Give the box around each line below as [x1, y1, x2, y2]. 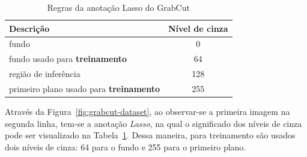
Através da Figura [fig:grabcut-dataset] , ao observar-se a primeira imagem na [5, 105, 290, 118]
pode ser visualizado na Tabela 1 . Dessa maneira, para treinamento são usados [5, 129, 296, 141]
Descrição [9, 22, 50, 34]
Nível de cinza [168, 22, 228, 34]
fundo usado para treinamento [9, 52, 127, 65]
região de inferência [9, 67, 81, 80]
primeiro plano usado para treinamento [9, 82, 160, 94]
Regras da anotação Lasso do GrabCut [47, 1, 190, 13]
